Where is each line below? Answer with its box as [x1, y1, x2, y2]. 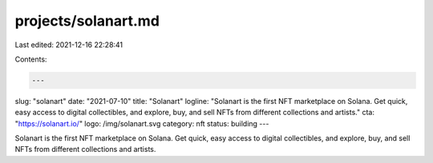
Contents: [14, 54, 47, 64]
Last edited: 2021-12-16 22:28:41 [14, 40, 123, 50]
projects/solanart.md [14, 12, 160, 30]
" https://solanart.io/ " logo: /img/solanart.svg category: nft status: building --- [14, 118, 269, 128]
